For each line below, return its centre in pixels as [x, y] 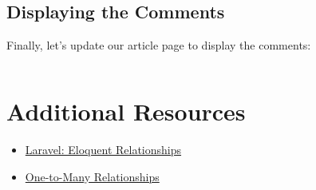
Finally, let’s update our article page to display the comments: [159, 45]
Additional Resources [126, 111]
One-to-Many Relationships [92, 176]
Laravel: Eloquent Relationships [103, 149]
